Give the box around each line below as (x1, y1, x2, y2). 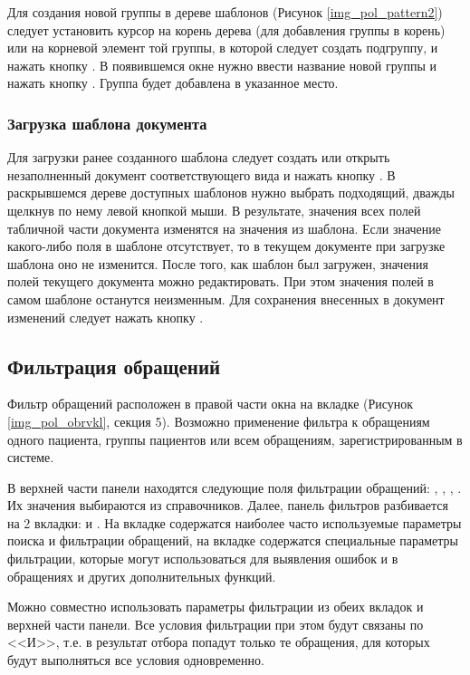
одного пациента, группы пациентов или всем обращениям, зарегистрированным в (7, 429, 463, 448)
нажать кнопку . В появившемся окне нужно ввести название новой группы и (7, 55, 437, 74)
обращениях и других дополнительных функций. (7, 566, 276, 585)
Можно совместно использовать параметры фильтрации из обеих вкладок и (7, 597, 424, 616)
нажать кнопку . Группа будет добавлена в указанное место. (7, 73, 339, 92)
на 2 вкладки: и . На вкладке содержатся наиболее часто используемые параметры (7, 513, 462, 532)
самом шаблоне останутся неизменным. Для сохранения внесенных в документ (7, 289, 445, 308)
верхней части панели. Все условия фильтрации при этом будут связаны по (7, 614, 424, 633)
